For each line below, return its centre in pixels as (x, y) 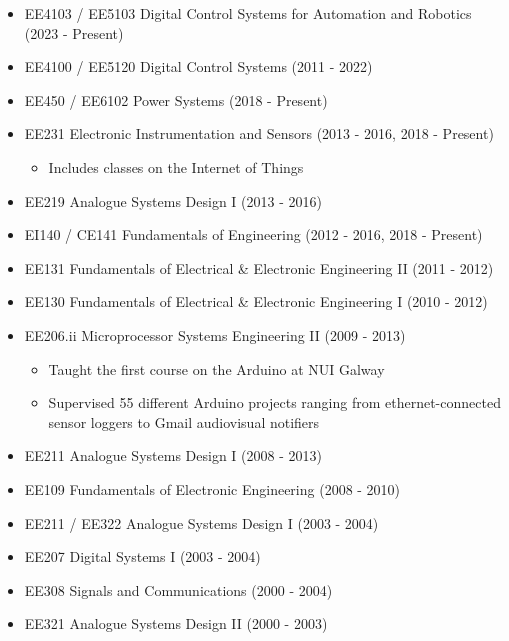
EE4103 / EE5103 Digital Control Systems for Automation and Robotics (248, 13)
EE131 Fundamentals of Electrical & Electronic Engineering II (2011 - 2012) (259, 267)
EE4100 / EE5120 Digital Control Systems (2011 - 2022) (198, 66)
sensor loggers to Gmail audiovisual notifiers (184, 421)
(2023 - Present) (74, 32)
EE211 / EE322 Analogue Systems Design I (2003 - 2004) (201, 522)
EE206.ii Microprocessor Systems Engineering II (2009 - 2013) (215, 334)
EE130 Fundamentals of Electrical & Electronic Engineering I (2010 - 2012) (256, 301)
